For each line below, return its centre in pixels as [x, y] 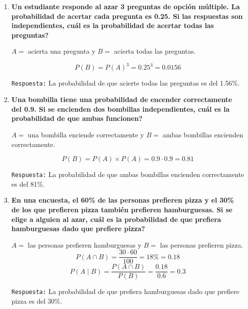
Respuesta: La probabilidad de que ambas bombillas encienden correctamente [128, 174]
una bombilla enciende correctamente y [86, 134]
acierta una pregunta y [62, 51]
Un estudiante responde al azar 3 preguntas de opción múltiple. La [126, 6]
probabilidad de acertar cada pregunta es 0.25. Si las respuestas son [127, 16]
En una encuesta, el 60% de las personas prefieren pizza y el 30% [123, 200]
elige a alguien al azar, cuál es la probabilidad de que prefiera [116, 219]
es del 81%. [28, 184]
